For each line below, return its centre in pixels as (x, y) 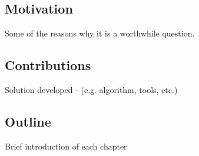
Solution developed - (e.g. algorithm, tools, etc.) (91, 89)
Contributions (48, 65)
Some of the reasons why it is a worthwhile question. (100, 33)
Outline (28, 121)
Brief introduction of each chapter (66, 146)
